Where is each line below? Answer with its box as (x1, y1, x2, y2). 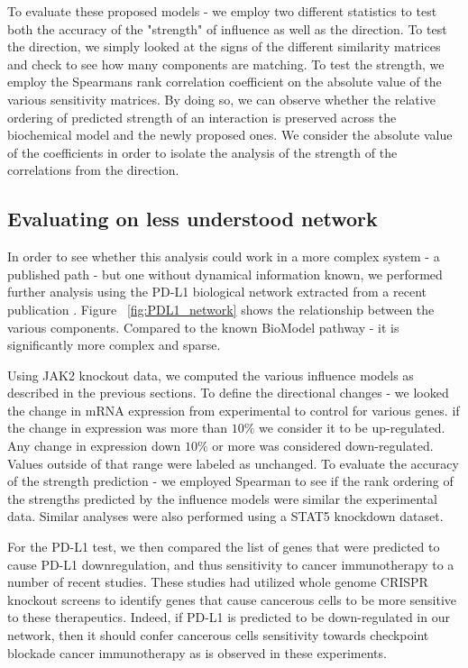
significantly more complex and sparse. (7, 335, 221, 354)
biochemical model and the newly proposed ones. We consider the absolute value (7, 125, 453, 144)
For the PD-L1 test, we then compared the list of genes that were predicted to (7, 537, 440, 556)
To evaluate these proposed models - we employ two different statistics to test (7, 2, 437, 20)
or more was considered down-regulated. (212, 436, 434, 455)
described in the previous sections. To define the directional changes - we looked (7, 383, 449, 402)
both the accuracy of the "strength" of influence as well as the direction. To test (7, 19, 447, 38)
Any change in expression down (7, 436, 181, 455)
